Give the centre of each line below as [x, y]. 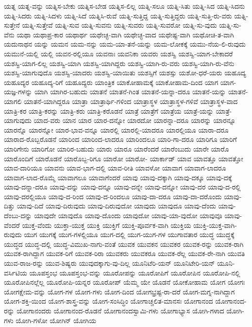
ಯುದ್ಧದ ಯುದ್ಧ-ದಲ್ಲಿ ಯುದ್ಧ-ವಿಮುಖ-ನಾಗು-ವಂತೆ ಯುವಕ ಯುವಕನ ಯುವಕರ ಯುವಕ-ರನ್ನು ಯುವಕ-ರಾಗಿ [124, 244]
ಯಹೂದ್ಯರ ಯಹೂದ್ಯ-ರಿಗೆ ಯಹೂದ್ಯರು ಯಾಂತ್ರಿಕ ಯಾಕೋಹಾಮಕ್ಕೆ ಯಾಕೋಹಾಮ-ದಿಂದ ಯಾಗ [111, 82]
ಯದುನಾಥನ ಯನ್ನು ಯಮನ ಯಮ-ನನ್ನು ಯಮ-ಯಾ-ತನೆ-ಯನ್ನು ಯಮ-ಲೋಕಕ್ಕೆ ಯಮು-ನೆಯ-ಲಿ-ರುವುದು [125, 44]
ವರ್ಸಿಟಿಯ [16, 272]
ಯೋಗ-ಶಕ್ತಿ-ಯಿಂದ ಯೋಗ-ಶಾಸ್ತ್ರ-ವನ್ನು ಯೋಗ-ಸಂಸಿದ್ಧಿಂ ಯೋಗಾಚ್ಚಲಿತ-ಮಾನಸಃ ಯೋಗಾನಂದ [109, 301]
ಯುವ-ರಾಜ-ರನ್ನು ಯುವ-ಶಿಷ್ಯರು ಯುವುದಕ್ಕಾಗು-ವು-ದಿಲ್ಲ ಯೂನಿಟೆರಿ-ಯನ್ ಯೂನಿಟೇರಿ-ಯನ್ [109, 263]
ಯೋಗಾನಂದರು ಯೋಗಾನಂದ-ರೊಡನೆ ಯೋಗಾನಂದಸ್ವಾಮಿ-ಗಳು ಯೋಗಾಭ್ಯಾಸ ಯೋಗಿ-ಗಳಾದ [120, 310]
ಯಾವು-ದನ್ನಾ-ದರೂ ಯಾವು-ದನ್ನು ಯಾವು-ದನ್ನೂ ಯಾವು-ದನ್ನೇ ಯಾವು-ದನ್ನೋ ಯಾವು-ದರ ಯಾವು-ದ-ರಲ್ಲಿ [122, 187]
